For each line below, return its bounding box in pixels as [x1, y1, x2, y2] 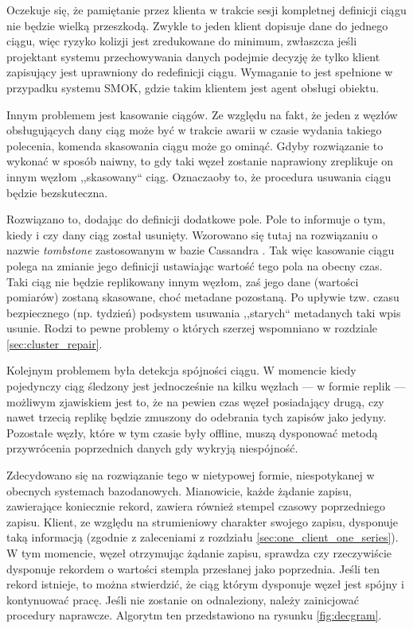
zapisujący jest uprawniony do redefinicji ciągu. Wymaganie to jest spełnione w [6, 64, 393, 80]
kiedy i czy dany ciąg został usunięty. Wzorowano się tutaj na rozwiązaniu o [6, 226, 378, 243]
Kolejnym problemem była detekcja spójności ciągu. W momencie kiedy [6, 362, 357, 379]
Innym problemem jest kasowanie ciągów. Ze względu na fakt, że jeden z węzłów [6, 106, 398, 122]
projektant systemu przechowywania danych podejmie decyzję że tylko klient [6, 48, 380, 64]
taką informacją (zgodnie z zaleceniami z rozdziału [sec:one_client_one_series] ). [6, 529, 399, 546]
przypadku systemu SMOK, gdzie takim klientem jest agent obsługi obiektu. [6, 79, 380, 95]
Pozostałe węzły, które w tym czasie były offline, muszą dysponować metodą [6, 424, 378, 441]
